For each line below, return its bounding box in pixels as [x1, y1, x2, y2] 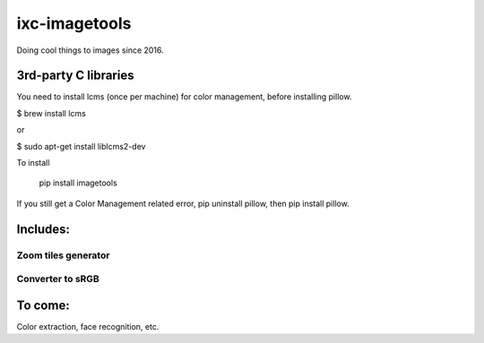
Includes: [16, 221, 71, 236]
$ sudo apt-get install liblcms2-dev [16, 141, 146, 151]
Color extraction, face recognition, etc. [16, 321, 160, 331]
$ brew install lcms [16, 107, 87, 118]
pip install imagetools [39, 177, 118, 188]
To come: [16, 297, 71, 313]
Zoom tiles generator [16, 249, 110, 262]
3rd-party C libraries [16, 68, 134, 83]
